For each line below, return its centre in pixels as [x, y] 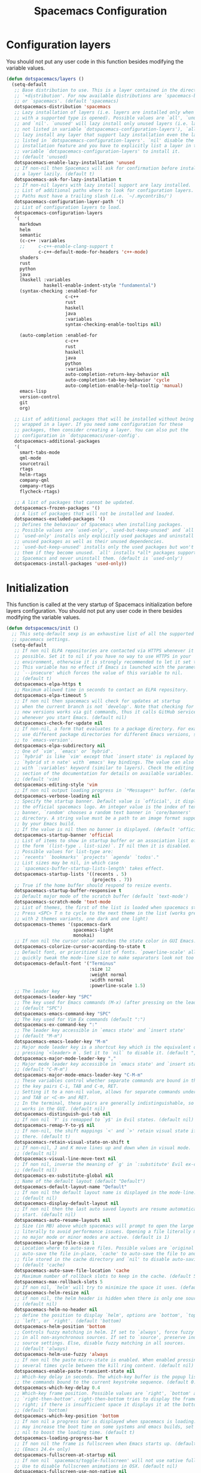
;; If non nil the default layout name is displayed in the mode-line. [105, 1192]
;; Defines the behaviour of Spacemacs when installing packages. [99, 525]
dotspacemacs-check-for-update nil [58, 723]
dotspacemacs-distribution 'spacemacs [63, 107]
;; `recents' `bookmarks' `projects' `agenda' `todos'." [87, 857]
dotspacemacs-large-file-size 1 [54, 1243]
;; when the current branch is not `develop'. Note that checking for [104, 706]
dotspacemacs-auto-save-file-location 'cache [72, 1271]
